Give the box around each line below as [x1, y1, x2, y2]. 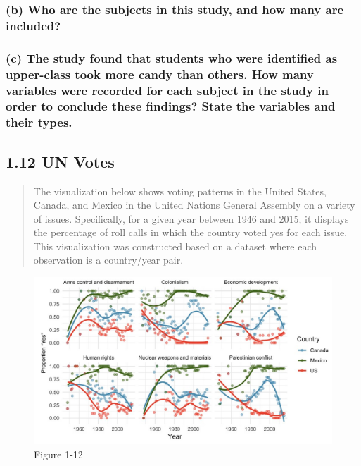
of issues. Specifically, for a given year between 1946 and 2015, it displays [33, 211, 349, 226]
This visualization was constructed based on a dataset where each [33, 238, 317, 253]
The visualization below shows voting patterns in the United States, [33, 183, 327, 198]
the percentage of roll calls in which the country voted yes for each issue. [33, 225, 348, 240]
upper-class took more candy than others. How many [6, 65, 314, 82]
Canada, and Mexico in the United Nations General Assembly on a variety [33, 197, 355, 212]
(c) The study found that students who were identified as [6, 49, 338, 66]
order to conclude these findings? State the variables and [6, 97, 336, 115]
